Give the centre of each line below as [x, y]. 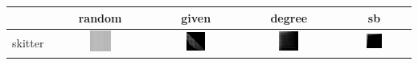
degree [289, 17]
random [100, 17]
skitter [28, 42]
